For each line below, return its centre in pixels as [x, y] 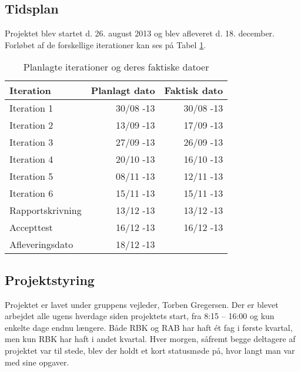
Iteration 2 [31, 125]
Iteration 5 [31, 176]
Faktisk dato [194, 91]
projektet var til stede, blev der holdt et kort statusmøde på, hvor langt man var [150, 350]
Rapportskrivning [46, 210]
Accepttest [31, 227]
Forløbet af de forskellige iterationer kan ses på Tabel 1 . [106, 44]
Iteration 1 [31, 108]
